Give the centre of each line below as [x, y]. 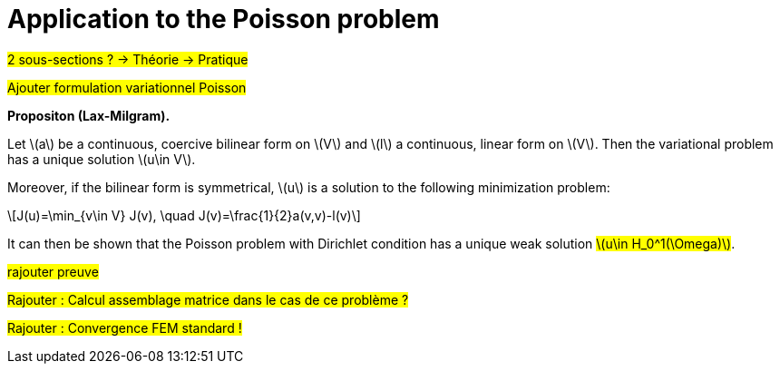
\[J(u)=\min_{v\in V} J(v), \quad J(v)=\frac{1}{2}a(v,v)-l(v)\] [184, 215]
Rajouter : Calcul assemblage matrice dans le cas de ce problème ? [208, 299]
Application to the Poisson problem [224, 19]
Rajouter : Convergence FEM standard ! [125, 327]
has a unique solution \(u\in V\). [102, 159]
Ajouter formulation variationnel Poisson [127, 87]
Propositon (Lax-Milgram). [89, 115]
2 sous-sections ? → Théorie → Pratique [128, 59]
